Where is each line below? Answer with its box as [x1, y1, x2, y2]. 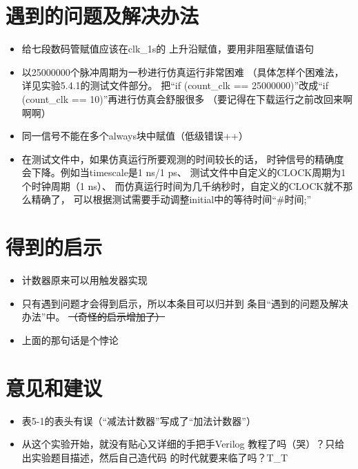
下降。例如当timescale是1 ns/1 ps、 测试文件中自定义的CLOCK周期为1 [31, 165, 346, 180]
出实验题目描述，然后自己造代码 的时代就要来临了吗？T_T [21, 450, 288, 464]
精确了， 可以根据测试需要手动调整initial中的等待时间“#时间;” [31, 192, 312, 207]
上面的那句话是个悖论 [21, 332, 119, 347]
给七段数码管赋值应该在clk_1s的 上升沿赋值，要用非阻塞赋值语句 [21, 41, 314, 56]
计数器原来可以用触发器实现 [21, 273, 148, 287]
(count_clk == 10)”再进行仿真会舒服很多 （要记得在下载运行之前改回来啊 [21, 91, 352, 106]
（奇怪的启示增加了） [68, 309, 166, 324]
